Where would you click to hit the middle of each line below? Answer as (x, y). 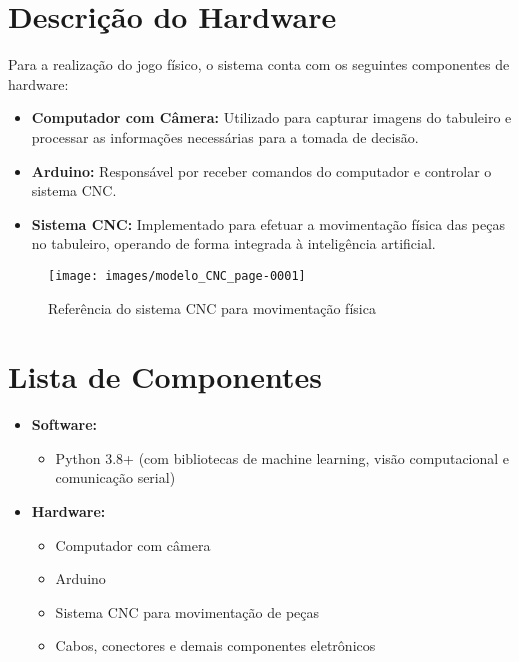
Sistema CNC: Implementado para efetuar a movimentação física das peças (268, 223)
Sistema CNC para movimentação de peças (187, 611)
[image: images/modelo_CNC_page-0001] (177, 275)
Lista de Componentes (165, 376)
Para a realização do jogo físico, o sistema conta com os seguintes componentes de (259, 64)
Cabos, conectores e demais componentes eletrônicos (215, 645)
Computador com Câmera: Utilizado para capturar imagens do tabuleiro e (271, 117)
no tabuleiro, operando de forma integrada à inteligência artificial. (233, 243)
